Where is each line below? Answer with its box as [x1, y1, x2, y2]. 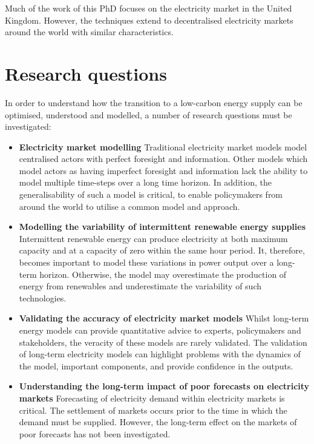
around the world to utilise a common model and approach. [19, 200, 240, 212]
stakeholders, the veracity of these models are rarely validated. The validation [19, 335, 307, 348]
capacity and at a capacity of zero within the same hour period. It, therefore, [19, 244, 305, 257]
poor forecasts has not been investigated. [19, 427, 171, 440]
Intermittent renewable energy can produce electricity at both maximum [19, 232, 288, 244]
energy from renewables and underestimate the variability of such [19, 280, 261, 292]
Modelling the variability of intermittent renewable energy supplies [19, 220, 306, 233]
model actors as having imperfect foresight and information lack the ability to [19, 164, 308, 177]
